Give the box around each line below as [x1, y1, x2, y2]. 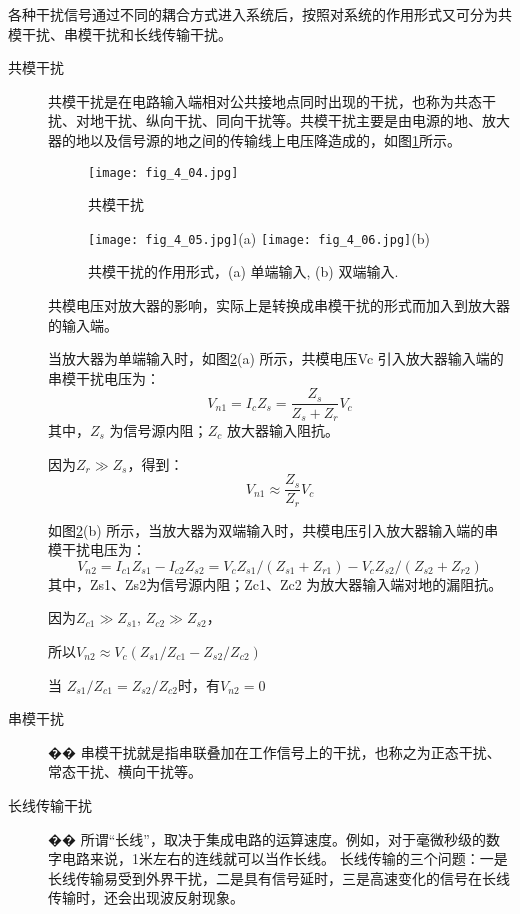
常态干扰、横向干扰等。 [48, 761, 202, 782]
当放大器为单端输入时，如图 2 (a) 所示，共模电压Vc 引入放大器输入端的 [48, 348, 504, 369]
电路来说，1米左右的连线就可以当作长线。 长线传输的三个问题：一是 [61, 848, 508, 869]
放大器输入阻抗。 [226, 419, 339, 440]
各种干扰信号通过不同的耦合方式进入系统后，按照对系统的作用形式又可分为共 [8, 4, 512, 24]
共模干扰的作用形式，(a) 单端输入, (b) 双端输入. [88, 261, 399, 282]
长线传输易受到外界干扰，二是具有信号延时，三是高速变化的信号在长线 [48, 867, 510, 888]
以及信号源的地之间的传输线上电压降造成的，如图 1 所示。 [89, 129, 461, 150]
